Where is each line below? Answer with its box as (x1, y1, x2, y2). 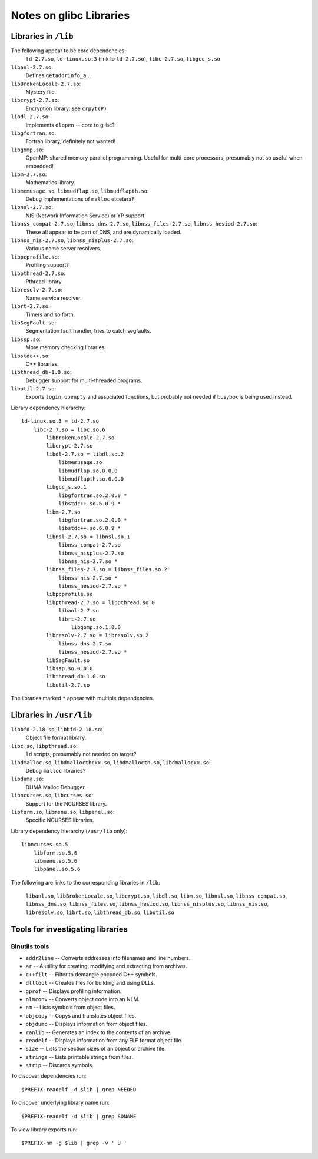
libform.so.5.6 (33, 849, 78, 856)
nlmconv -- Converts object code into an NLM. (25, 995, 140, 1002)
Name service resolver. (25, 294, 82, 302)
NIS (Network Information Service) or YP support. (25, 212, 147, 219)
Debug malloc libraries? (25, 767, 86, 774)
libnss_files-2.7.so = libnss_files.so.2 (46, 566, 168, 573)
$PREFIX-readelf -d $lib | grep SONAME (21, 1113, 137, 1120)
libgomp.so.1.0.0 (71, 624, 121, 631)
